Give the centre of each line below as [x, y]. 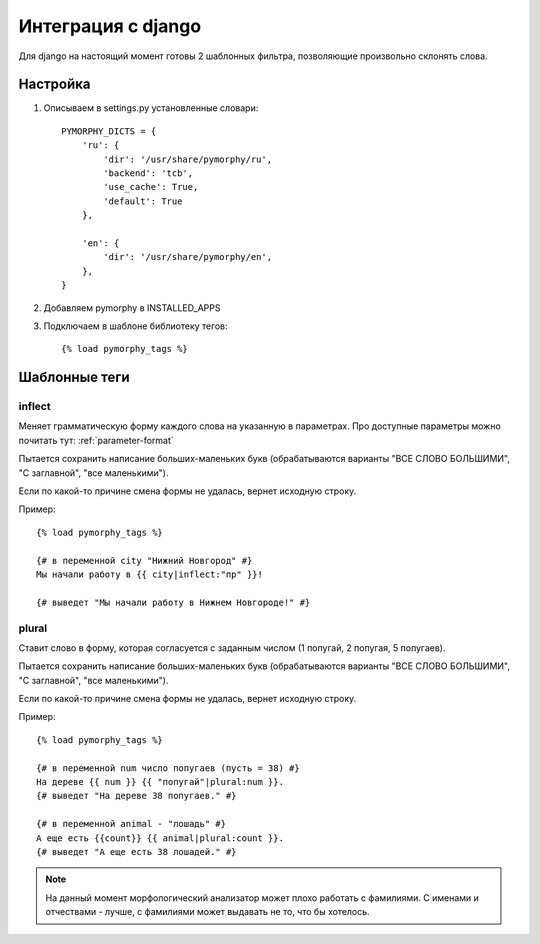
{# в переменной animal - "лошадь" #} [131, 824]
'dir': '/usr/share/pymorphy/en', [188, 257]
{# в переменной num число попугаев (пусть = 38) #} [168, 768]
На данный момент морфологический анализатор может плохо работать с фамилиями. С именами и [262, 897]
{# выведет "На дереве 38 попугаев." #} [136, 796]
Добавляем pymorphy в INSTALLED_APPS [132, 307]
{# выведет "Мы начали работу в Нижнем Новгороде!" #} [173, 602]
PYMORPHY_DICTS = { [109, 131]
